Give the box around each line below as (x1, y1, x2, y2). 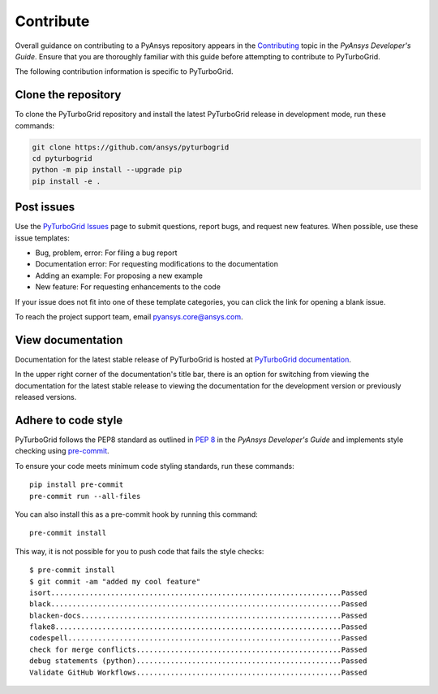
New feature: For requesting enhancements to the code (35, 282, 221, 292)
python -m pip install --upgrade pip (32, 165, 182, 175)
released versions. (15, 393, 77, 402)
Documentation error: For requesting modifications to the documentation (35, 259, 279, 269)
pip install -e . (32, 176, 101, 186)
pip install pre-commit (29, 480, 124, 489)
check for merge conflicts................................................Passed (29, 644, 367, 654)
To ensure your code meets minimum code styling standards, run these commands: (15, 461, 295, 471)
